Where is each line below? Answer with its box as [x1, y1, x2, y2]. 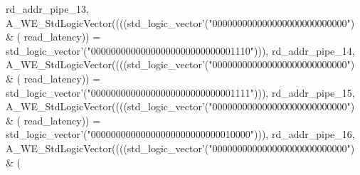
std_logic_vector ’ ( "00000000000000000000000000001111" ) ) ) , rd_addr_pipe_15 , [6, 85, 355, 100]
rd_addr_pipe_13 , [6, 1, 89, 16]
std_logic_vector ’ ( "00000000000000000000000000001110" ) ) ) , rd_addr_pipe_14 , [6, 43, 355, 58]
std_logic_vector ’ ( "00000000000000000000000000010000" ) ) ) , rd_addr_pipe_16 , [6, 127, 355, 142]
